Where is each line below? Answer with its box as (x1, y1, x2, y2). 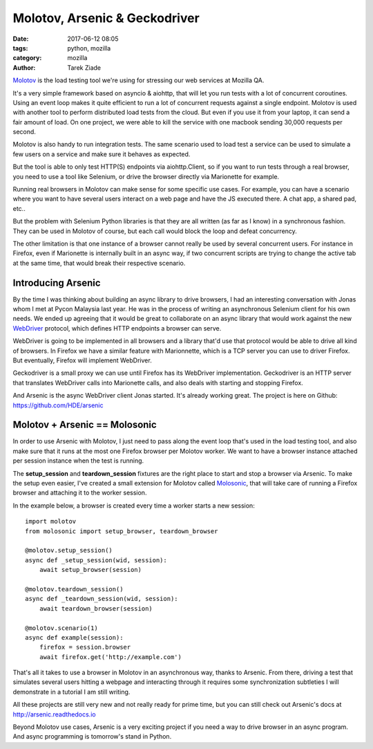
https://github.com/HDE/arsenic (12, 401, 104, 409)
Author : (12, 63, 36, 72)
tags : (12, 44, 28, 52)
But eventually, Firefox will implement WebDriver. (12, 356, 152, 364)
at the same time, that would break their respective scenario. (12, 259, 186, 267)
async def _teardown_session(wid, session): (25, 595, 179, 603)
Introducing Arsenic (12, 277, 101, 288)
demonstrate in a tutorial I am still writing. (12, 687, 131, 696)
